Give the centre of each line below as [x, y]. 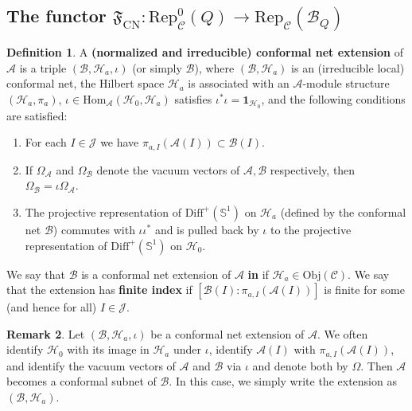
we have [120, 142]
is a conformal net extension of [156, 274]
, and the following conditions [333, 98]
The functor [56, 16]
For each [46, 142]
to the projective [311, 229]
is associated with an [239, 83]
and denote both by [300, 365]
